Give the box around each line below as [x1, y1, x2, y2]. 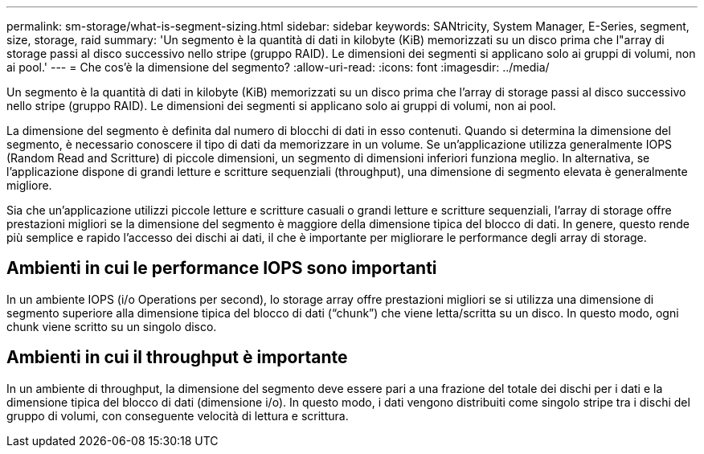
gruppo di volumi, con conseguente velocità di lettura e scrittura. [6, 408, 349, 423]
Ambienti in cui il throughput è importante [6, 347, 348, 368]
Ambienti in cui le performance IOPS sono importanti [6, 258, 437, 279]
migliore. [6, 178, 52, 192]
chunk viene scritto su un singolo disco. [6, 319, 217, 333]
